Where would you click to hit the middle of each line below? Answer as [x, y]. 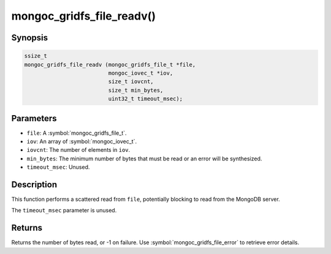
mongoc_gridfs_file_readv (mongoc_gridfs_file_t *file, [110, 65]
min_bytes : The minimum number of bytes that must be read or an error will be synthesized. [144, 159]
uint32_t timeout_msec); [146, 99]
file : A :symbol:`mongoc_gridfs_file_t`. [77, 133]
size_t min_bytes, [136, 90]
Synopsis [30, 38]
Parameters [34, 118]
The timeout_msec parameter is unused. [64, 211]
